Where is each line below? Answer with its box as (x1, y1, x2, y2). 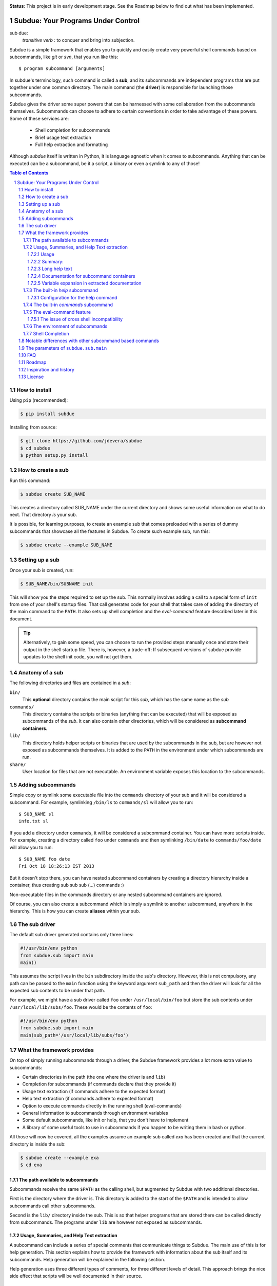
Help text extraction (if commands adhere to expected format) (22, 1096, 154, 1102)
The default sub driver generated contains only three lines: (9, 932, 134, 938)
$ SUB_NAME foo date (18, 856, 70, 862)
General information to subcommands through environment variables (22, 1110, 169, 1116)
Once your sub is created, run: (9, 567, 74, 573)
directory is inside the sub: (9, 1141, 66, 1147)
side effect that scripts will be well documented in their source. (9, 1273, 143, 1279)
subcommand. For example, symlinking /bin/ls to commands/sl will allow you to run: (9, 799, 193, 805)
